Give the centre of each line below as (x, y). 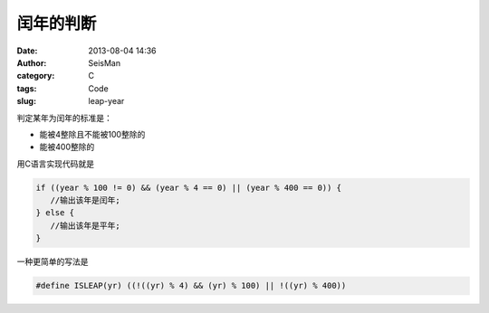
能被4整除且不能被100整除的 (92, 134)
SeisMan (105, 62)
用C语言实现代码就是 (56, 164)
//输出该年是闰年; (86, 200)
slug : (26, 101)
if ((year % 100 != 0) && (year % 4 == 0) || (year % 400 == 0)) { (189, 187)
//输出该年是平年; (86, 225)
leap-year (106, 101)
